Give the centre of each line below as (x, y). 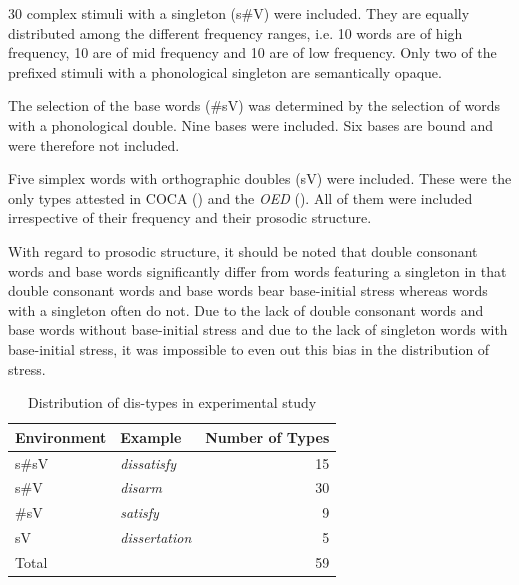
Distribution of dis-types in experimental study (172, 402)
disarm (141, 487)
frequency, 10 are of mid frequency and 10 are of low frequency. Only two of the (252, 52)
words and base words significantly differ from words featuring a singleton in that (257, 270)
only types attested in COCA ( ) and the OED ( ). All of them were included (240, 197)
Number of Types (267, 436)
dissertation (156, 537)
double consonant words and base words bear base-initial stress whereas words (248, 290)
